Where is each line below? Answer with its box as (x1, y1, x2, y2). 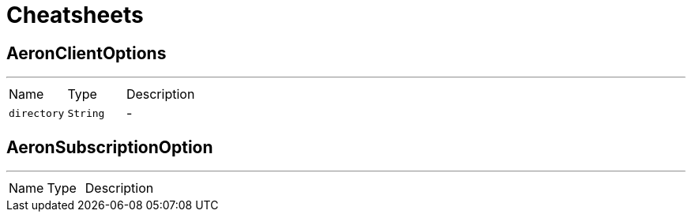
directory (9, 107, 65, 119)
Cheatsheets (6, 2, 144, 28)
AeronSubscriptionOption (6, 137, 213, 157)
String (67, 107, 105, 119)
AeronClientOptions (6, 43, 167, 63)
